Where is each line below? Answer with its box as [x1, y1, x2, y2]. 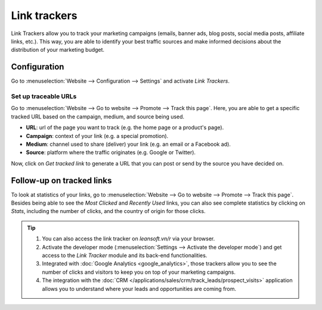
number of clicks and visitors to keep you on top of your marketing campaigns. [42, 268, 236, 275]
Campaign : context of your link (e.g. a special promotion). [26, 132, 169, 139]
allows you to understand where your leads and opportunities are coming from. [42, 285, 237, 292]
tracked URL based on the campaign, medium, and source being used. [11, 113, 185, 120]
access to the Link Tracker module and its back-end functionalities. [42, 252, 208, 259]
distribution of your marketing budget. [11, 46, 104, 54]
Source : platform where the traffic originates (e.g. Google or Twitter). [26, 149, 196, 156]
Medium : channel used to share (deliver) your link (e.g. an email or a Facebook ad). [26, 140, 231, 148]
